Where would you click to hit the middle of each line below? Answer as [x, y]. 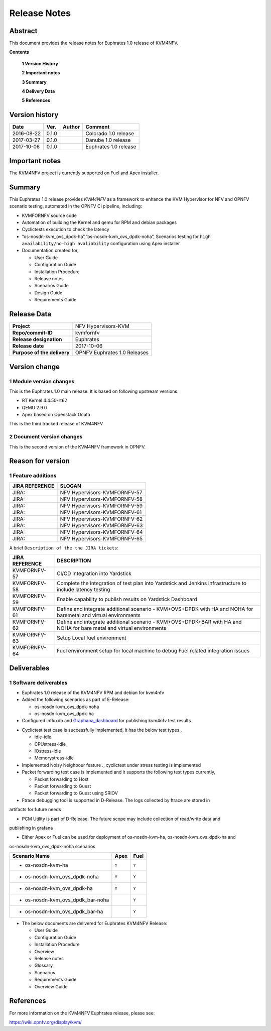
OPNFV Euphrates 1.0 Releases [112, 353]
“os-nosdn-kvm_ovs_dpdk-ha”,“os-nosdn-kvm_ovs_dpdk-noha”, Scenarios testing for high [116, 237]
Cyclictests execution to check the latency [66, 230]
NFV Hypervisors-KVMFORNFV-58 [101, 499]
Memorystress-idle [54, 758]
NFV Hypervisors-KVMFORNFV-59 [101, 506]
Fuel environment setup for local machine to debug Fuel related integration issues [153, 651]
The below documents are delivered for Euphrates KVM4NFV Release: [95, 924]
